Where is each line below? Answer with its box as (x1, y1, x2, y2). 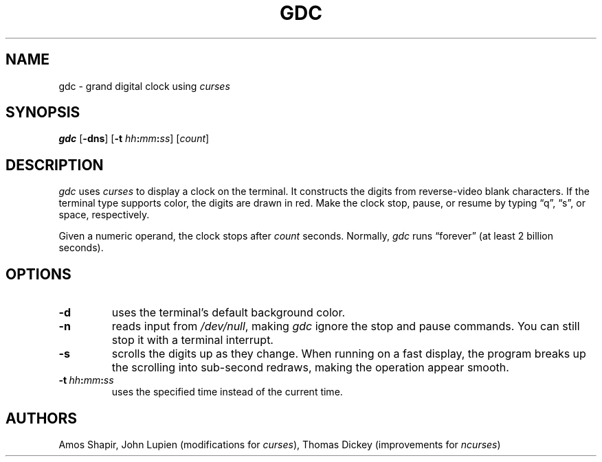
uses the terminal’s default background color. (111, 305, 346, 320)
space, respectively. (58, 209, 150, 221)
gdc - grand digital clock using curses (58, 80, 230, 92)
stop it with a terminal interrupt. (111, 333, 274, 347)
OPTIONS (5, 265, 71, 283)
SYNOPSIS (5, 104, 80, 122)
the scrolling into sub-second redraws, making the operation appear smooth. (111, 360, 509, 375)
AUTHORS (5, 409, 78, 427)
